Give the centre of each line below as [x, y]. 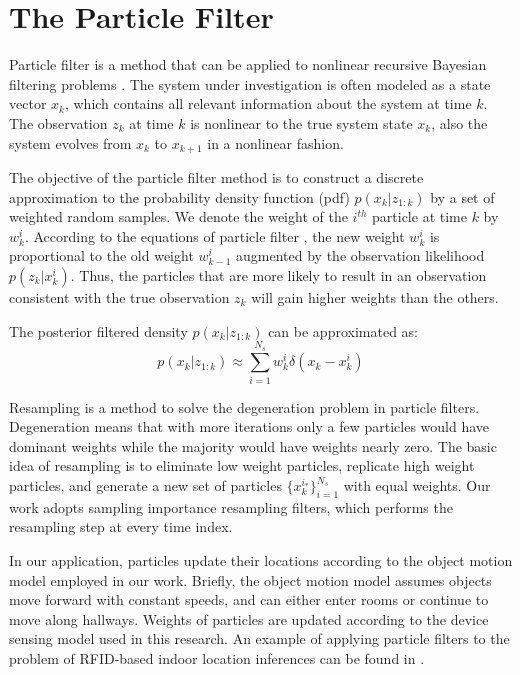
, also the [459, 122]
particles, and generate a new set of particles [145, 485]
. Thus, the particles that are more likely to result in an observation [278, 274]
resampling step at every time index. [121, 526]
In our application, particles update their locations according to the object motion [261, 560]
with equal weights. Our [417, 485]
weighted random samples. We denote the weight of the [178, 216]
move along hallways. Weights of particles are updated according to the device [249, 618]
